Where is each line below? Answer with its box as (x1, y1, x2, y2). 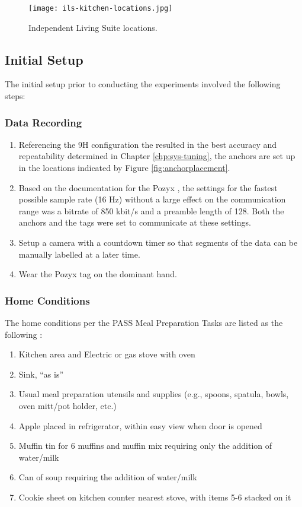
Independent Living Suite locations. (28, 21, 158, 33)
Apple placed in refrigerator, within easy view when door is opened (18, 419, 262, 432)
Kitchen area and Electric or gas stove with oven (18, 348, 195, 360)
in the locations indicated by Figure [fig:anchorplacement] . (18, 161, 230, 174)
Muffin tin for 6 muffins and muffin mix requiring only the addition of (18, 439, 272, 452)
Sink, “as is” (18, 367, 64, 380)
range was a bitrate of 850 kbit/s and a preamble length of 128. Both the (18, 204, 284, 217)
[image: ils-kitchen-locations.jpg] (28, 4, 173, 12)
